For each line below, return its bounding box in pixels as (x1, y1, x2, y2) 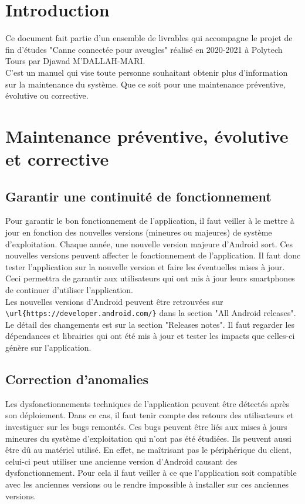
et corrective (5, 147, 109, 171)
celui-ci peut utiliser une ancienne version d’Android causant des (5, 455, 238, 467)
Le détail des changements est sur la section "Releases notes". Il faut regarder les (5, 318, 295, 330)
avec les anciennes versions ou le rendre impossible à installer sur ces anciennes (5, 478, 289, 490)
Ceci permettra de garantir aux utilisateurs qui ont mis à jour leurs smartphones (5, 272, 295, 284)
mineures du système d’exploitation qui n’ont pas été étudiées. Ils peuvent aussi (5, 432, 292, 444)
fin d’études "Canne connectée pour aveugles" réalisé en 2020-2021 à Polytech (5, 43, 283, 55)
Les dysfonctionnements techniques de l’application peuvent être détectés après (5, 397, 290, 409)
